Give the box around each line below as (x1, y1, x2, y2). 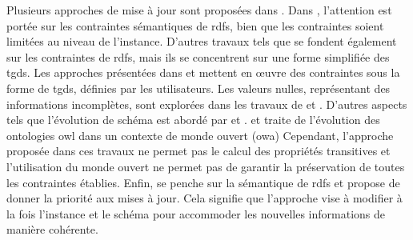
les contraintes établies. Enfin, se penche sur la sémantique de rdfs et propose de (6, 174, 400, 190)
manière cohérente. (6, 221, 98, 238)
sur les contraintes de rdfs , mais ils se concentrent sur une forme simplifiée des (6, 48, 390, 65)
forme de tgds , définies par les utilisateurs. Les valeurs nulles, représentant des (6, 79, 391, 96)
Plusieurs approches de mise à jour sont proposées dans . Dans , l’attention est (6, 2, 392, 18)
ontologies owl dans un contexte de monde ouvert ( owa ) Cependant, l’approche (6, 126, 394, 143)
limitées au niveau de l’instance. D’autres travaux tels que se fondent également (6, 33, 397, 50)
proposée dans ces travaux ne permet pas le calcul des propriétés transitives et (6, 142, 391, 159)
